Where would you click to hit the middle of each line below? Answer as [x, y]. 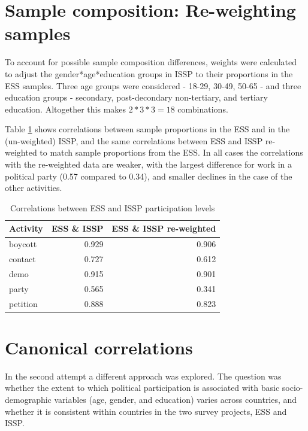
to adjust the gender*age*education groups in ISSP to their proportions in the [149, 73]
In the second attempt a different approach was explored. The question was [143, 376]
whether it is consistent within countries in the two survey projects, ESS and [146, 411]
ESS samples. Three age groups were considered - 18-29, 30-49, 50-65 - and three [153, 85]
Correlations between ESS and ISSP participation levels [112, 207]
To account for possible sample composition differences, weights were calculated [151, 62]
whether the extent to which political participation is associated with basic [142, 388]
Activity [26, 228]
